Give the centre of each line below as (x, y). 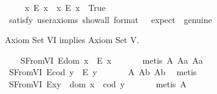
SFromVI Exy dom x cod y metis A (98, 83)
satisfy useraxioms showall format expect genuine (110, 19)
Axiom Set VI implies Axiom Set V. (72, 40)
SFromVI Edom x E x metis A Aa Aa (112, 60)
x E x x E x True (65, 7)
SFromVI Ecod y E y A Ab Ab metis (103, 72)
